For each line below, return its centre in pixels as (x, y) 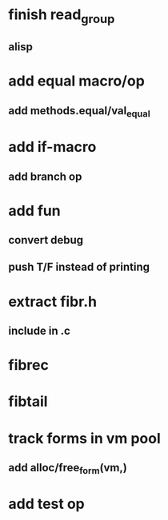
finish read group (62, 16)
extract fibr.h (53, 302)
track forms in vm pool (85, 438)
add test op (47, 504)
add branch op (45, 176)
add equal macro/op (77, 81)
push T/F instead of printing (79, 267)
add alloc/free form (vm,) (68, 469)
